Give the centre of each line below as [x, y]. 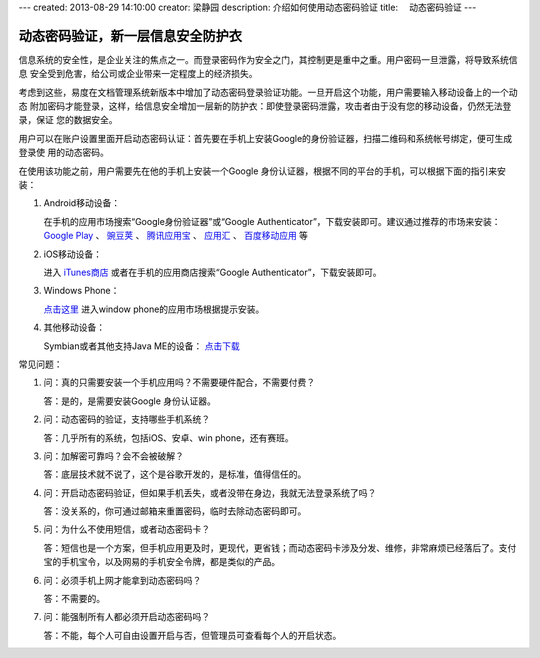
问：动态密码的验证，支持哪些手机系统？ [126, 419]
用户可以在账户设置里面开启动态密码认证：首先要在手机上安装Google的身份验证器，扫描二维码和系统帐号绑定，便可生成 [265, 138]
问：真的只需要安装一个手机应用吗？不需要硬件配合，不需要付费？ [179, 382]
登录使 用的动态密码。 [63, 152]
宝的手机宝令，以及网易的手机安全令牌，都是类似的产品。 [161, 562]
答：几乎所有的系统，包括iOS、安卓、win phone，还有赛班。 [168, 437]
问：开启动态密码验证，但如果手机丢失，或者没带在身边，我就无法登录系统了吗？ [210, 492]
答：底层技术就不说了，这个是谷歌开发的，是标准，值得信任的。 [175, 474]
